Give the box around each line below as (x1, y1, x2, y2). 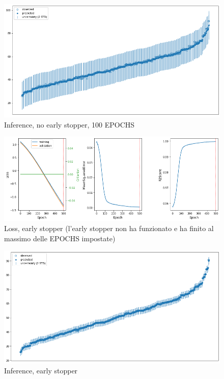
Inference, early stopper (4, 365, 78, 376)
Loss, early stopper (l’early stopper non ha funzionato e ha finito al (4, 222, 214, 233)
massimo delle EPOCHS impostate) (4, 233, 116, 243)
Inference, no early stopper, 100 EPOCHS (4, 119, 135, 130)
